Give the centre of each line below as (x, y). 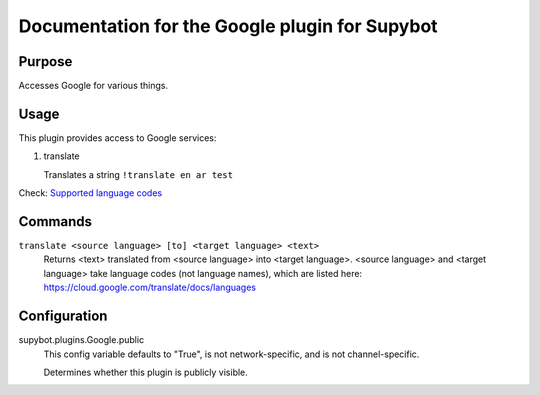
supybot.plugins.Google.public (81, 340)
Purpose (45, 61)
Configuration (63, 316)
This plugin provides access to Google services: (117, 137)
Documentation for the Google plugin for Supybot (228, 26)
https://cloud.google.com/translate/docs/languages (150, 287)
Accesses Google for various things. (93, 86)
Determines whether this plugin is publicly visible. (146, 372)
